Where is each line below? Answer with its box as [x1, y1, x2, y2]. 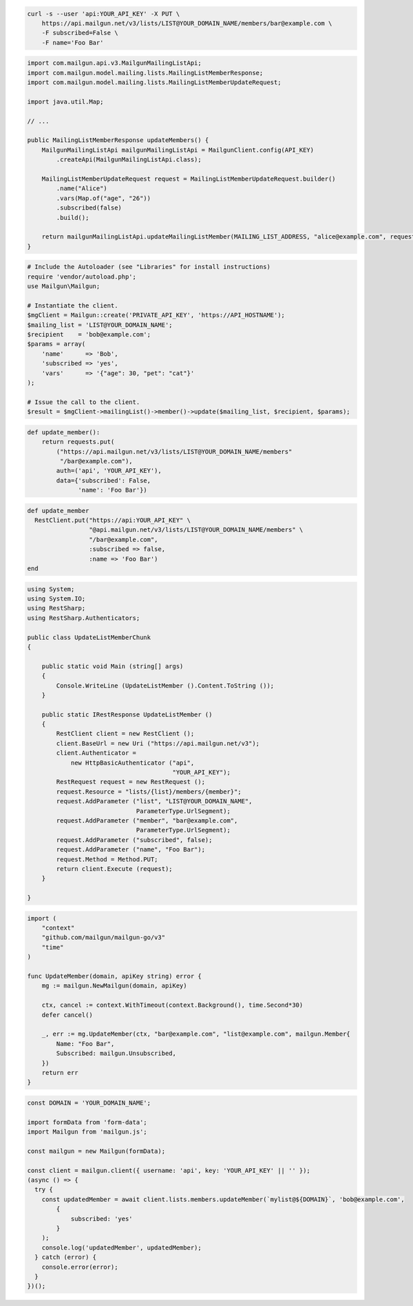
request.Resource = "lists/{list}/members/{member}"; [56, 787, 242, 796]
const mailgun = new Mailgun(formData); [27, 1147, 165, 1155]
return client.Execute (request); [56, 865, 173, 872]
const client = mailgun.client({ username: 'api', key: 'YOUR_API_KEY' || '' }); [27, 1166, 311, 1174]
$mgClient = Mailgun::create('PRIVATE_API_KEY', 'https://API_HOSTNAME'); [27, 311, 286, 319]
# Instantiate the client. [27, 301, 118, 310]
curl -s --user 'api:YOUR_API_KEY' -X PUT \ [27, 10, 180, 17]
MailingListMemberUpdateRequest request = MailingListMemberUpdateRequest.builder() [41, 175, 337, 183]
